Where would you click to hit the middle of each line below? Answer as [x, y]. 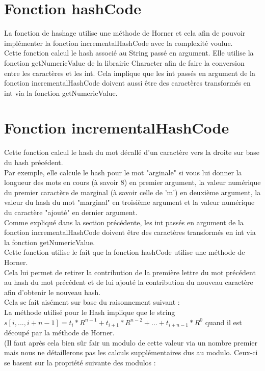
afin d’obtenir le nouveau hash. [52, 292]
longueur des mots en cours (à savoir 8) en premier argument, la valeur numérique [132, 182]
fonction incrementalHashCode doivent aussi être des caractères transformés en [127, 83]
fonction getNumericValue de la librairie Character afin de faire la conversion [124, 62]
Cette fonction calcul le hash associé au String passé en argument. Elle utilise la [129, 53]
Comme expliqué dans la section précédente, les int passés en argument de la [124, 222]
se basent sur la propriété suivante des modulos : [80, 362]
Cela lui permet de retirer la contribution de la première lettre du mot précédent [130, 272]
